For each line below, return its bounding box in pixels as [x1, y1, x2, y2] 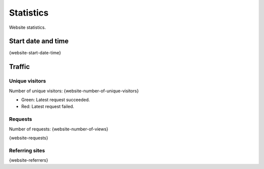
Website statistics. [9, 24, 46, 30]
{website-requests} [9, 135, 48, 141]
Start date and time [9, 37, 69, 45]
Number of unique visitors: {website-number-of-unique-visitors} [9, 88, 139, 94]
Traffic [9, 63, 30, 71]
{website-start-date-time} [9, 50, 61, 56]
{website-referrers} [9, 157, 48, 163]
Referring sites [9, 147, 45, 154]
